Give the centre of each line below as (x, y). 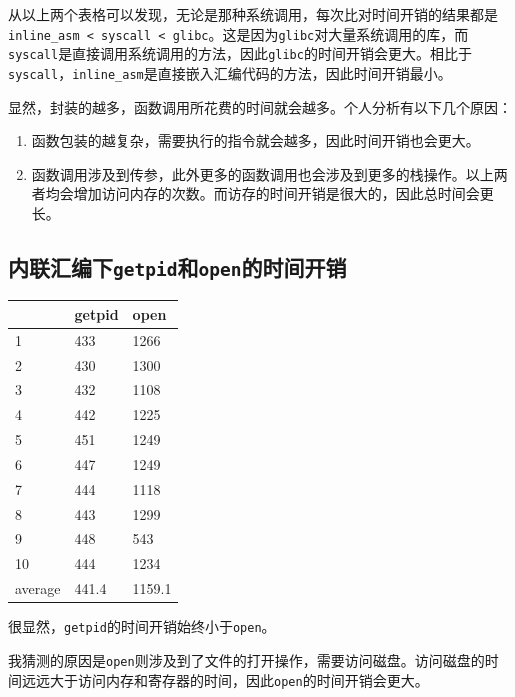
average (38, 588)
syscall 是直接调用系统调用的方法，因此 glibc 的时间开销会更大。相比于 (240, 53)
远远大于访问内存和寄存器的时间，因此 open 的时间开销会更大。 (225, 679)
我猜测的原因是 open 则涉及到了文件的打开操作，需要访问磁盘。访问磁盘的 (246, 659)
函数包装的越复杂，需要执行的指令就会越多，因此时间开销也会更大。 (255, 140)
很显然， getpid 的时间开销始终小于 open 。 (142, 626)
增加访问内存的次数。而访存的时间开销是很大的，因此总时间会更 (283, 193)
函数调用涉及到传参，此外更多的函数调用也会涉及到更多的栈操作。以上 (262, 173)
